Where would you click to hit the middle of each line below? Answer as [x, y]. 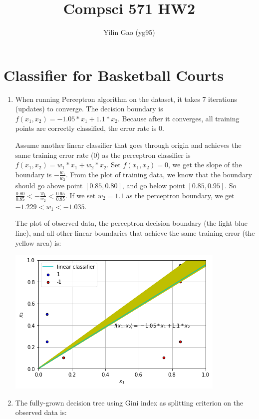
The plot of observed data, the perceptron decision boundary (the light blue [131, 223]
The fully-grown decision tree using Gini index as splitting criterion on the [129, 402]
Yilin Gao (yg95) [129, 32]
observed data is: [41, 412]
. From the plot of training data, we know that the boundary [159, 174]
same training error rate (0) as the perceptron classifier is [103, 155]
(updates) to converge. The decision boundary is [89, 109]
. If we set [80, 195]
